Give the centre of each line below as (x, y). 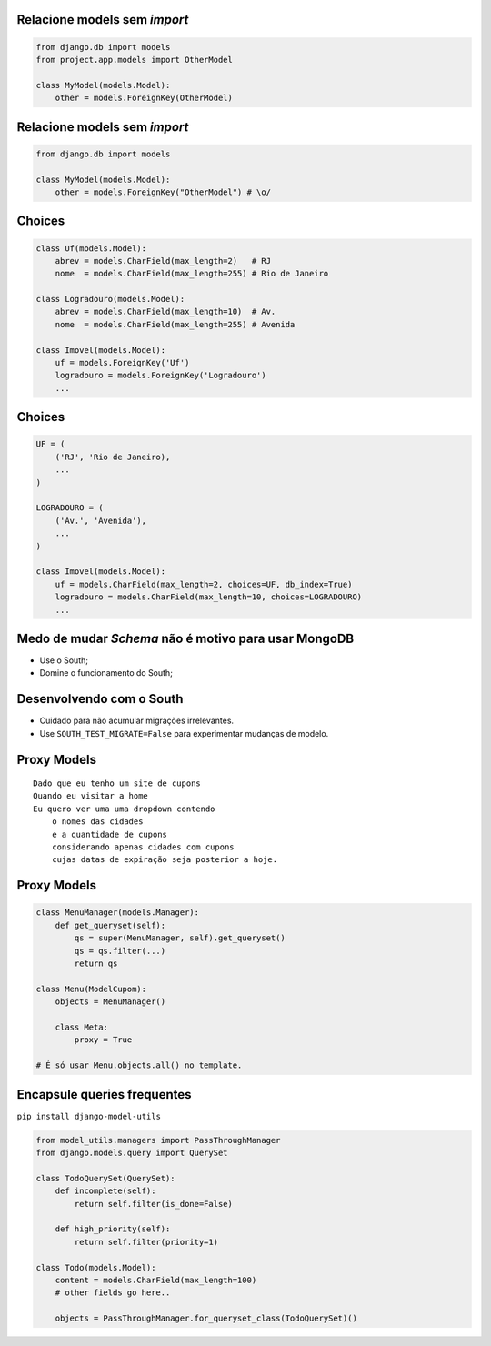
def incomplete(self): (105, 1191)
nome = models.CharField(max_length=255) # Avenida (175, 324)
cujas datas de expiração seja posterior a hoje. (164, 860)
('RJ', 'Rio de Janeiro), (113, 457)
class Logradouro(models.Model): (110, 299)
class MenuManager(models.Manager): (118, 913)
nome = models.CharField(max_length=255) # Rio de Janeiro (192, 274)
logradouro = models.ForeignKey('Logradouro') (161, 376)
